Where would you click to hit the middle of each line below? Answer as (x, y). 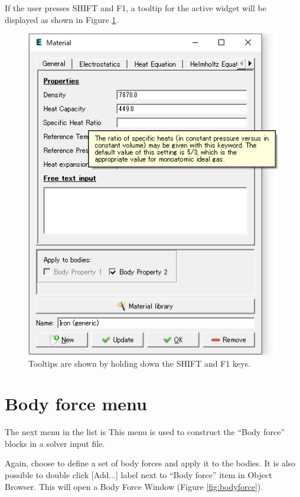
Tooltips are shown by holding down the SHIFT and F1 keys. (139, 363)
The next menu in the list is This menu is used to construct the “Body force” (145, 432)
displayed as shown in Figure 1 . (62, 19)
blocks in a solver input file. (55, 443)
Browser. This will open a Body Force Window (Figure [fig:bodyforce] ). (134, 486)
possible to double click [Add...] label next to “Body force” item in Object (138, 475)
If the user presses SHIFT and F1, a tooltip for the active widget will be (136, 8)
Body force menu (76, 404)
